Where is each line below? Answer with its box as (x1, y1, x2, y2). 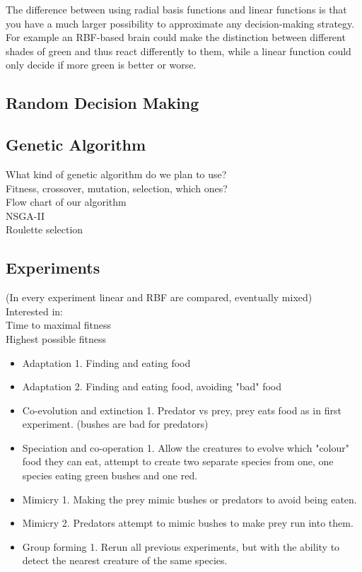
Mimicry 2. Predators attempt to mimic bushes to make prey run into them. (22, 515, 354, 530)
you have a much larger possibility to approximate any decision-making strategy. (6, 16, 355, 30)
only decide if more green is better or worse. (6, 57, 197, 72)
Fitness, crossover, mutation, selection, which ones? (6, 180, 228, 195)
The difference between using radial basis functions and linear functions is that (6, 2, 347, 16)
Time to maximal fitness (6, 317, 112, 332)
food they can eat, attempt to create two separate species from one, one (22, 454, 334, 469)
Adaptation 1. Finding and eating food (22, 355, 191, 370)
